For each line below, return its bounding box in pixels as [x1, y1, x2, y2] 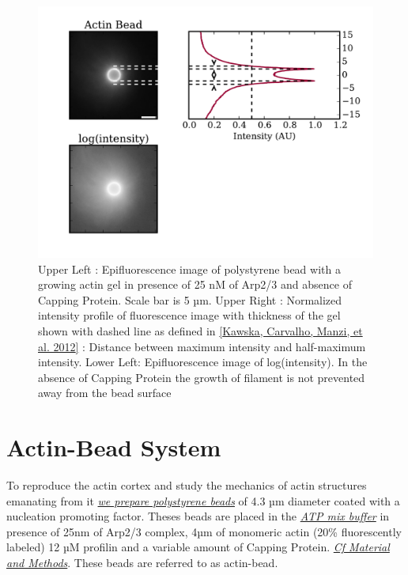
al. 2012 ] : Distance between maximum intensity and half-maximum [38, 338, 366, 354]
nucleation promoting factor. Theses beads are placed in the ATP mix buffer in [6, 508, 390, 524]
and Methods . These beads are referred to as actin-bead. [6, 554, 278, 571]
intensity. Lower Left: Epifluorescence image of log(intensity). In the [38, 354, 368, 370]
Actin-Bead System [6, 431, 221, 463]
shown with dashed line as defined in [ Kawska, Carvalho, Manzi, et [38, 322, 363, 339]
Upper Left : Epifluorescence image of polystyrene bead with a [38, 260, 341, 277]
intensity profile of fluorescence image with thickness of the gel [38, 307, 341, 323]
